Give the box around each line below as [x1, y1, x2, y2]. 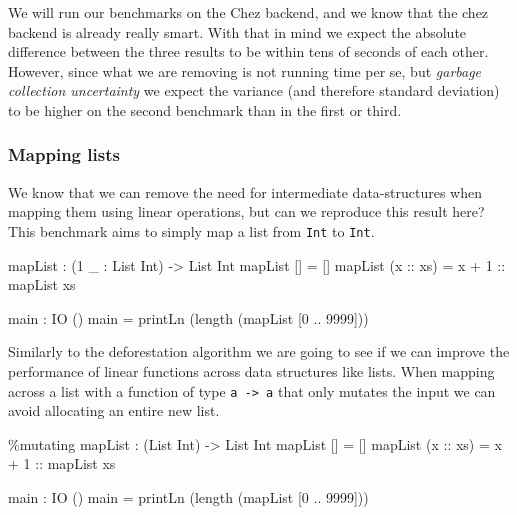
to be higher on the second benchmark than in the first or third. [8, 99, 402, 120]
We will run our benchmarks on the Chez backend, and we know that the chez [8, 2, 489, 22]
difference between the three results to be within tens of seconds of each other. [8, 41, 489, 62]
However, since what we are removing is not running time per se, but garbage [8, 60, 482, 81]
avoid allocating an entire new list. [8, 400, 220, 421]
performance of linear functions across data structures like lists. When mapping [8, 361, 495, 381]
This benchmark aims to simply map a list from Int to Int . [8, 220, 375, 241]
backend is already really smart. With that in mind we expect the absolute [8, 21, 467, 42]
